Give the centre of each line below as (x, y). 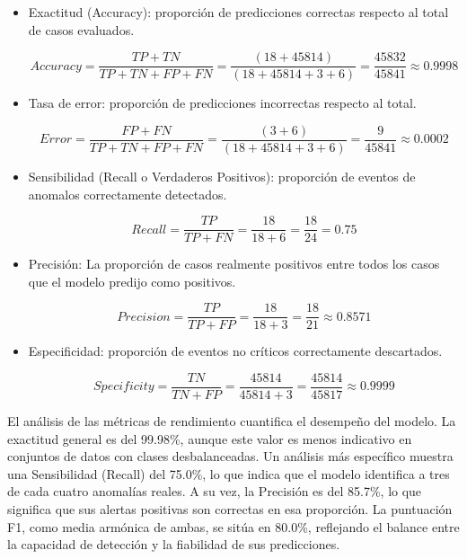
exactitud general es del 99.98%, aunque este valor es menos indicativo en (210, 438)
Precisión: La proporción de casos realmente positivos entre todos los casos (234, 264)
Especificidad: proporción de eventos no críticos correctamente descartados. (235, 351)
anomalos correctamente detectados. (128, 194)
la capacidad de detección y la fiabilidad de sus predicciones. (174, 544)
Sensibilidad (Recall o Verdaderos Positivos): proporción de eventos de (222, 176)
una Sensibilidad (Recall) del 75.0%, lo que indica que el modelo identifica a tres (229, 473)
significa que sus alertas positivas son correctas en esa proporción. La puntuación (230, 509)
